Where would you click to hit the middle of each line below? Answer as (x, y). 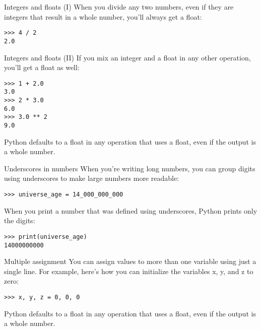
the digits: (20, 220)
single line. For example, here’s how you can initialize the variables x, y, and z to (129, 271)
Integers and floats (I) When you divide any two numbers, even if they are (119, 7)
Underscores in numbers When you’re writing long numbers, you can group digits (130, 168)
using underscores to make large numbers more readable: (92, 178)
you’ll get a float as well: (42, 67)
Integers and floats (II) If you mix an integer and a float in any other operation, (127, 57)
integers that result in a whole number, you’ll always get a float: (103, 16)
